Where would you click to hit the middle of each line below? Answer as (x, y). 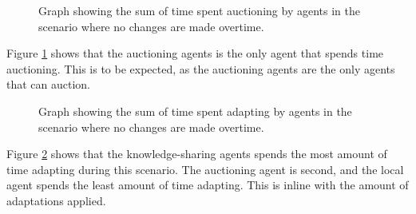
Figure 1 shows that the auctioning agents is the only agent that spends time (195, 53)
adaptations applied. (56, 200)
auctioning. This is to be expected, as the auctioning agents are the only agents (201, 68)
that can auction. (49, 84)
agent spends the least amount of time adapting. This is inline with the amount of (208, 185)
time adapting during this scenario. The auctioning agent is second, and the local (205, 169)
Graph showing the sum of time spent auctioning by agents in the (199, 10)
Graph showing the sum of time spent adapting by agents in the (195, 111)
